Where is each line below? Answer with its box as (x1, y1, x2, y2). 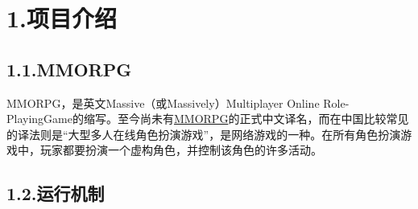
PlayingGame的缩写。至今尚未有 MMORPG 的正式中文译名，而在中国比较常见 (6, 110, 409, 127)
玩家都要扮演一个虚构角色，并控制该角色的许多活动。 (39, 141, 322, 158)
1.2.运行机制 (6, 181, 105, 206)
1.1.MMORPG (6, 56, 132, 81)
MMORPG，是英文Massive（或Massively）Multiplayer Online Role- (6, 94, 350, 111)
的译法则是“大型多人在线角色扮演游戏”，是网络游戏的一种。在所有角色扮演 (6, 125, 401, 142)
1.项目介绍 (6, 2, 118, 35)
